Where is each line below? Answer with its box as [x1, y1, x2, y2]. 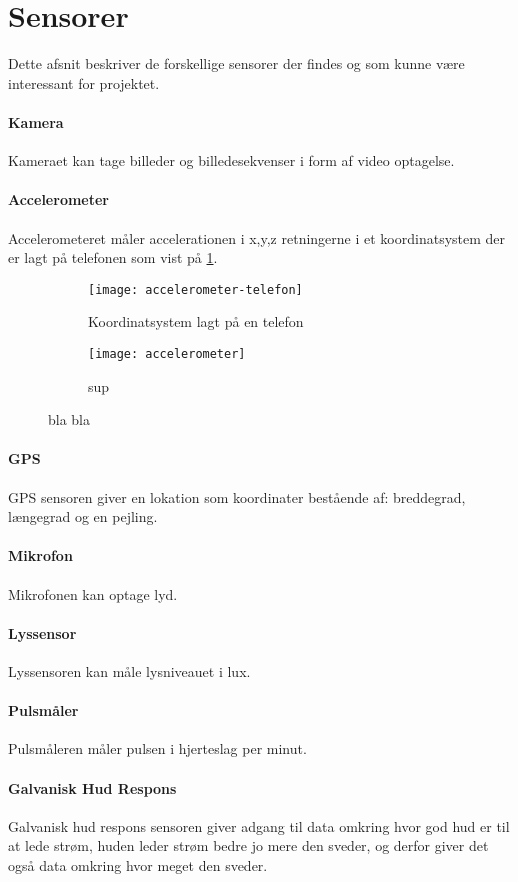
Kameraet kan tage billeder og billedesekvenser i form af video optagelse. [8, 150, 455, 171]
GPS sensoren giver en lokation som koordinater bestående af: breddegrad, [8, 486, 466, 507]
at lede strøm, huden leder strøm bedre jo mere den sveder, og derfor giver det [8, 835, 489, 856]
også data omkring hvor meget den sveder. [8, 854, 268, 875]
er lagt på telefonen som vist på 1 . [8, 247, 218, 268]
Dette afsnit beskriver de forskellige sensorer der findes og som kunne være [8, 53, 465, 74]
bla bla [48, 409, 91, 430]
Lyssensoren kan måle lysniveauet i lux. [8, 660, 251, 681]
